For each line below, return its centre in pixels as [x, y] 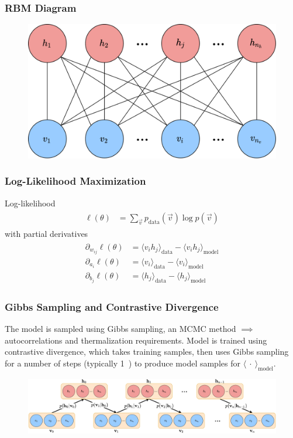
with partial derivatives [46, 234]
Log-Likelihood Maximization [75, 181]
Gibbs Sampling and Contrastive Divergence [112, 306]
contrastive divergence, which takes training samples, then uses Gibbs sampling [147, 352]
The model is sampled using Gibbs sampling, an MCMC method [120, 329]
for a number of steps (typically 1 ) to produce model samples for [123, 363]
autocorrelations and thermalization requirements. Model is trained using [136, 340]
